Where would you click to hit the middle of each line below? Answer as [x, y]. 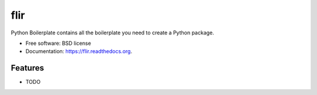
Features [27, 68]
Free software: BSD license [58, 43]
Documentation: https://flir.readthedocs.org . [79, 51]
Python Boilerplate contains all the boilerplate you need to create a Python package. [112, 33]
